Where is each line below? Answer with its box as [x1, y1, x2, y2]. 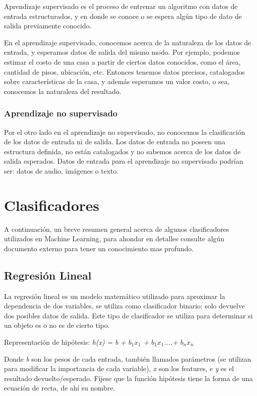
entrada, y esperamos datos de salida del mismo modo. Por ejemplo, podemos [4, 47, 240, 57]
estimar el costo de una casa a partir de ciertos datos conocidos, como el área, [4, 56, 241, 67]
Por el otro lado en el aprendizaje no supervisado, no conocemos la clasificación [4, 126, 245, 137]
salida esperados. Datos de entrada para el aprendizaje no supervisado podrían [4, 156, 243, 166]
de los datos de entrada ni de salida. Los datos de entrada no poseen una [4, 136, 225, 147]
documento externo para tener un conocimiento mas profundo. [4, 243, 194, 253]
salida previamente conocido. [4, 20, 92, 31]
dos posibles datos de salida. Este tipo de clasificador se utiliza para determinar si [4, 310, 253, 320]
